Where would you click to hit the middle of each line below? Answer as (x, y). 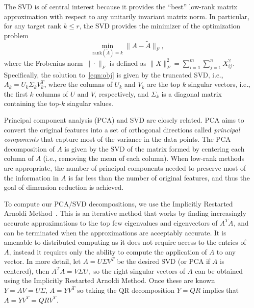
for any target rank (33, 26)
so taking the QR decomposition (126, 290)
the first (16, 93)
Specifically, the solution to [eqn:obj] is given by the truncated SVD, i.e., (114, 74)
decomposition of (29, 148)
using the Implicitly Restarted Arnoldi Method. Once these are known (110, 280)
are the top (164, 84)
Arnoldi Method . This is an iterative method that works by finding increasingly (125, 213)
